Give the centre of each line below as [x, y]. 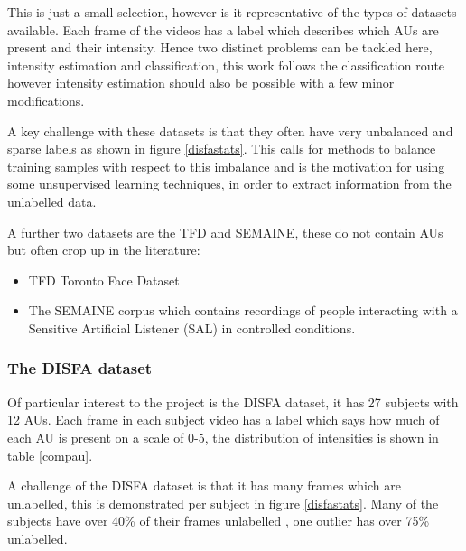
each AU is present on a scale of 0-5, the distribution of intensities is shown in [223, 437]
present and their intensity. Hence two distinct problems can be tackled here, [220, 47]
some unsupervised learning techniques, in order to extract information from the [229, 184]
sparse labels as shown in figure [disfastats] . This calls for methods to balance [222, 149]
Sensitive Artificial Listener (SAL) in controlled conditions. [192, 327]
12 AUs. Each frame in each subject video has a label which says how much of [224, 420]
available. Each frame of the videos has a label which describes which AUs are [223, 29]
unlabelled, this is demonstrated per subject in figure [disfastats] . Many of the [223, 503]
